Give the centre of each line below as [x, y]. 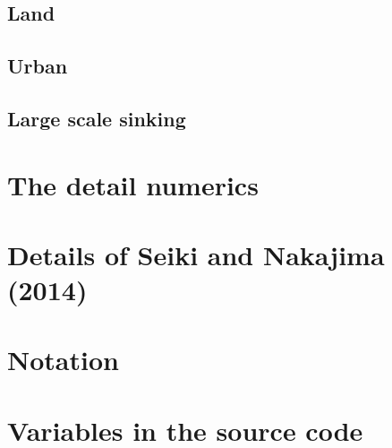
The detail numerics [133, 184]
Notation [63, 360]
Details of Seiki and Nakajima [196, 254]
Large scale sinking [97, 118]
